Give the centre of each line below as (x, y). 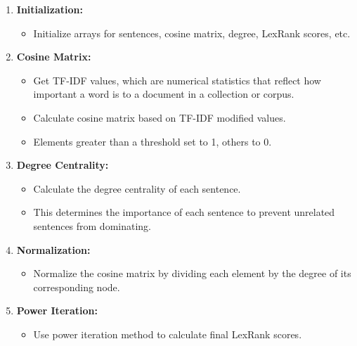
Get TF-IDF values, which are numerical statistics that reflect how (177, 80)
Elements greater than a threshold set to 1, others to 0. (152, 141)
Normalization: (53, 249)
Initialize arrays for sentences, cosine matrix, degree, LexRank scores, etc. (192, 33)
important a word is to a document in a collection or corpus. (164, 94)
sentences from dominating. (92, 225)
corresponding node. (77, 287)
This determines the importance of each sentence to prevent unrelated (184, 212)
